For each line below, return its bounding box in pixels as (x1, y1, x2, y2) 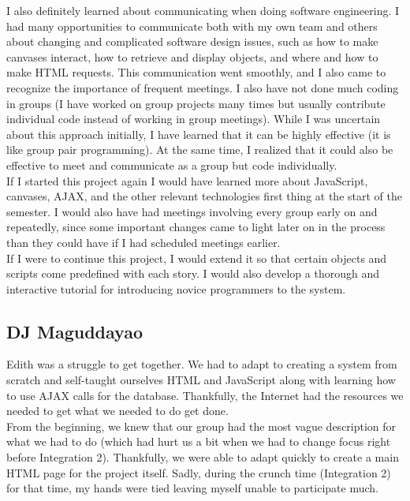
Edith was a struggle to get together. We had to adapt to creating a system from (6, 356, 397, 372)
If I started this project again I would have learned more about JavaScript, (6, 172, 368, 189)
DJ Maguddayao (6, 319, 143, 343)
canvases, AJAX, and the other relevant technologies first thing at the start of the (6, 188, 402, 204)
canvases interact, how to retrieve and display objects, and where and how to (6, 48, 378, 65)
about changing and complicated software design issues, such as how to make (6, 33, 378, 50)
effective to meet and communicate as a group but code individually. (6, 156, 337, 173)
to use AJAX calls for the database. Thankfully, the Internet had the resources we (6, 387, 404, 403)
